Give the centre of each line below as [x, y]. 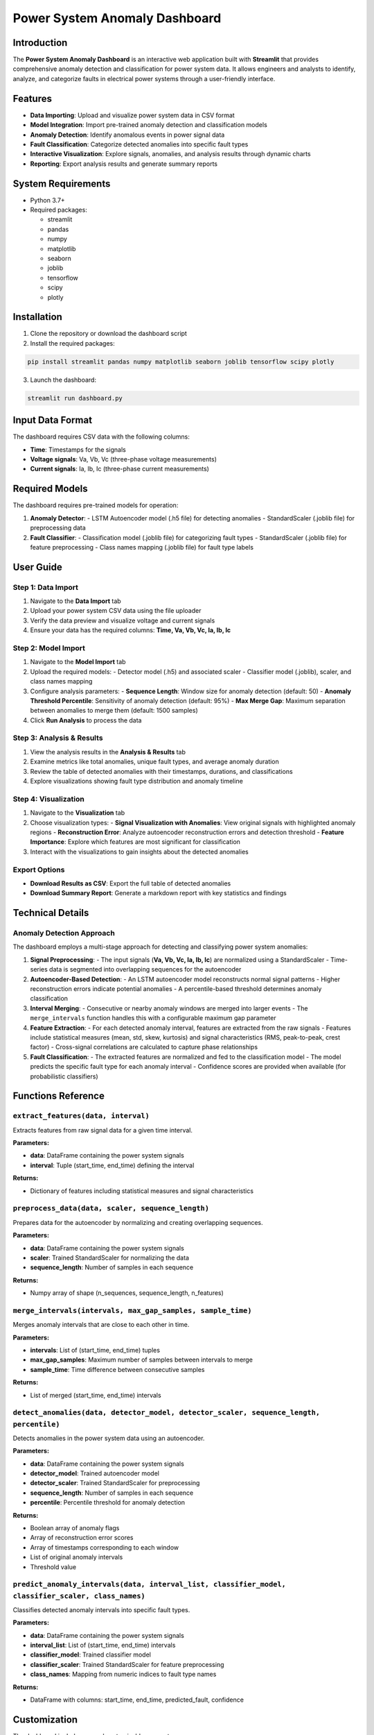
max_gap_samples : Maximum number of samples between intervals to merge [141, 1360]
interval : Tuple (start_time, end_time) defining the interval [112, 1165]
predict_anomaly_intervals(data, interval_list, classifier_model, [150, 1584]
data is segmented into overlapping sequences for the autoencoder [145, 970]
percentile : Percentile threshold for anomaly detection [108, 1503]
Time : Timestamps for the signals [78, 449]
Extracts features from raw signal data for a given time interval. [103, 1130]
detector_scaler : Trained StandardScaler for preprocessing [115, 1483]
